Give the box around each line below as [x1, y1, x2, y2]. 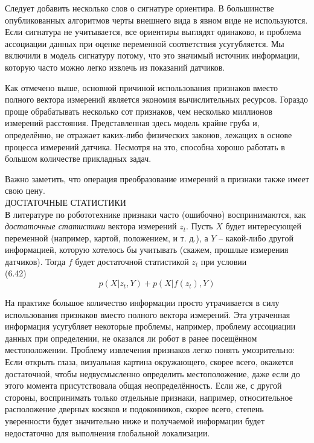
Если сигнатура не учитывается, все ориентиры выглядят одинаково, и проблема [5, 25, 301, 38]
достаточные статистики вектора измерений [5, 220, 177, 232]
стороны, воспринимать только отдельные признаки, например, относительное [5, 390, 293, 403]
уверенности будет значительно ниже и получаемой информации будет [5, 415, 265, 427]
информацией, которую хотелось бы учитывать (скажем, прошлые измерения [5, 243, 289, 256]
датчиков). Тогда [5, 255, 66, 267]
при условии [200, 255, 247, 267]
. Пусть [186, 220, 213, 232]
